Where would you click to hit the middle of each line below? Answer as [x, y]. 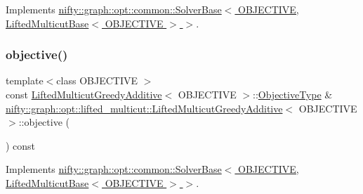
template [25, 80]
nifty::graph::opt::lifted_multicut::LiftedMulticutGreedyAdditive [144, 108]
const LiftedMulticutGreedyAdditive [84, 94]
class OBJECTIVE [97, 80]
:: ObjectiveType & [293, 94]
